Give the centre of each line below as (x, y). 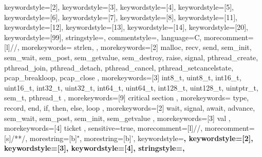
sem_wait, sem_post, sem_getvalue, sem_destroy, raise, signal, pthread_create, (131, 57)
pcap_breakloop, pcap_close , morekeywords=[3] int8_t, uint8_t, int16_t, (123, 77)
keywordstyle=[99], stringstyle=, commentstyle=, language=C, (103, 37)
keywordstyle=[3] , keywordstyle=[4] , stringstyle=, (95, 148)
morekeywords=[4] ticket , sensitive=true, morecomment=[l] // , (104, 128)
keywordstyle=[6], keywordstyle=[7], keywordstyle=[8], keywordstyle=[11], (121, 17)
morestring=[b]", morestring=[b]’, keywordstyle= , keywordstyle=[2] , (141, 138)
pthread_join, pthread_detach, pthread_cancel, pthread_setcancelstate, (119, 67)
